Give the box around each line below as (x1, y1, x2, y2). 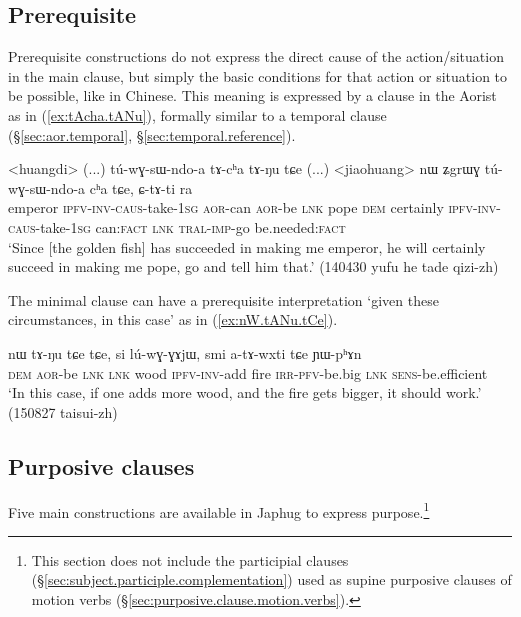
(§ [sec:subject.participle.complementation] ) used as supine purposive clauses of (31, 569, 512, 590)
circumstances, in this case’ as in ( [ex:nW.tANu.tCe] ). (8, 309, 338, 330)
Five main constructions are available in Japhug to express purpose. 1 (8, 498, 430, 522)
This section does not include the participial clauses (31, 549, 349, 570)
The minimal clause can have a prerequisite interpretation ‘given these (8, 289, 439, 310)
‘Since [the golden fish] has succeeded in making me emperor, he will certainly (8, 236, 486, 257)
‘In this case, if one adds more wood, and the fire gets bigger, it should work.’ (8, 382, 482, 403)
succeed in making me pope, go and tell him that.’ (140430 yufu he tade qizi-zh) (8, 256, 499, 277)
